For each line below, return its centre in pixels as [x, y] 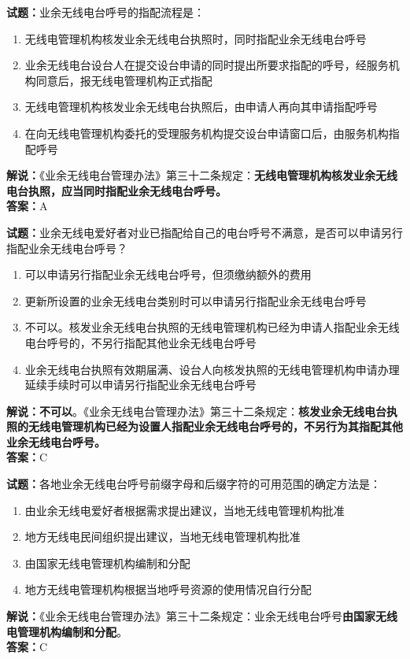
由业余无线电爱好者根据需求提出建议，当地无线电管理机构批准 [185, 510]
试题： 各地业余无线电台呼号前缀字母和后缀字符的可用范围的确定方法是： [194, 484]
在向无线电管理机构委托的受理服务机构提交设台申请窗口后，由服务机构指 [212, 133]
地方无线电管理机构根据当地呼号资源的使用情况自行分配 [168, 589]
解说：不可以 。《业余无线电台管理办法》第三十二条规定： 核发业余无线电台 [196, 411]
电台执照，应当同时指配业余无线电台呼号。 [116, 190]
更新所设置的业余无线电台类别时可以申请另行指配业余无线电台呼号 [196, 300]
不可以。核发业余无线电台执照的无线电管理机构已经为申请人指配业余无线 [212, 327]
